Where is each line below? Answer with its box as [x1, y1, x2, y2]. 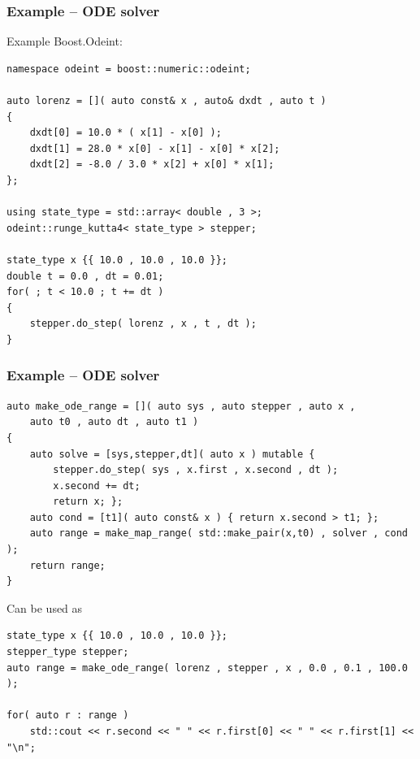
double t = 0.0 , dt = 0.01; [6, 270, 164, 282]
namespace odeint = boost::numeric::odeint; [6, 63, 251, 75]
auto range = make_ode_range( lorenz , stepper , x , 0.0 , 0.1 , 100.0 [6, 661, 408, 674]
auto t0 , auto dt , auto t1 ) [29, 416, 199, 428]
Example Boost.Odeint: [6, 33, 123, 50]
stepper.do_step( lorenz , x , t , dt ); [29, 318, 257, 330]
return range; [29, 559, 106, 571]
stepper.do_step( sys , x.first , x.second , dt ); [53, 464, 339, 476]
